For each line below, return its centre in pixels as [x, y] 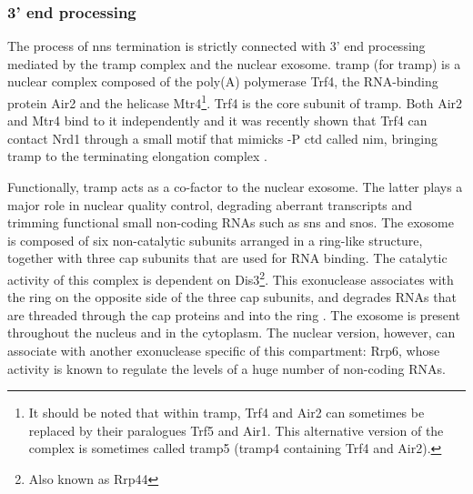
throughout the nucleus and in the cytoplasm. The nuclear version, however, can [231, 333]
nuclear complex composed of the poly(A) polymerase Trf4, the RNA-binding [223, 81]
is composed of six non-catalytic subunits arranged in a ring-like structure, [215, 240]
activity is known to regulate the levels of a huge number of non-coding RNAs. [226, 368]
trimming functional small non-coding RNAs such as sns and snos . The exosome [231, 222]
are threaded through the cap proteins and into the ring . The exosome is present [234, 314]
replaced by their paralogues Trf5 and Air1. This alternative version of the [236, 430]
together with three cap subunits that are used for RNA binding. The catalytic [227, 258]
